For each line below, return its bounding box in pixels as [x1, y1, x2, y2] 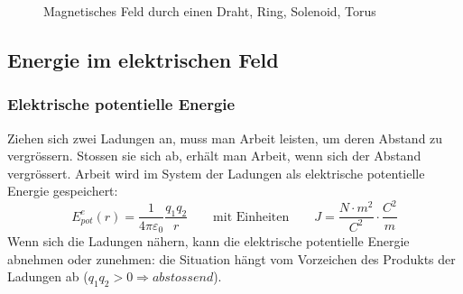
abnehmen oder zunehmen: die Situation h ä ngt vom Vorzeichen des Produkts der [7, 249, 456, 268]
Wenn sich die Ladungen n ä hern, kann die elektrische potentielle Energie [7, 231, 410, 250]
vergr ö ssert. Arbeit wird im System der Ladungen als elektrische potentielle [7, 163, 425, 182]
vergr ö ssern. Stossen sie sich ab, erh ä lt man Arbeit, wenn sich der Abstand [7, 146, 421, 165]
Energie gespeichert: [7, 181, 118, 200]
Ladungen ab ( [7, 267, 88, 286]
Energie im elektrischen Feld [7, 45, 279, 73]
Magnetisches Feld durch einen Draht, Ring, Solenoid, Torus [43, 2, 376, 20]
